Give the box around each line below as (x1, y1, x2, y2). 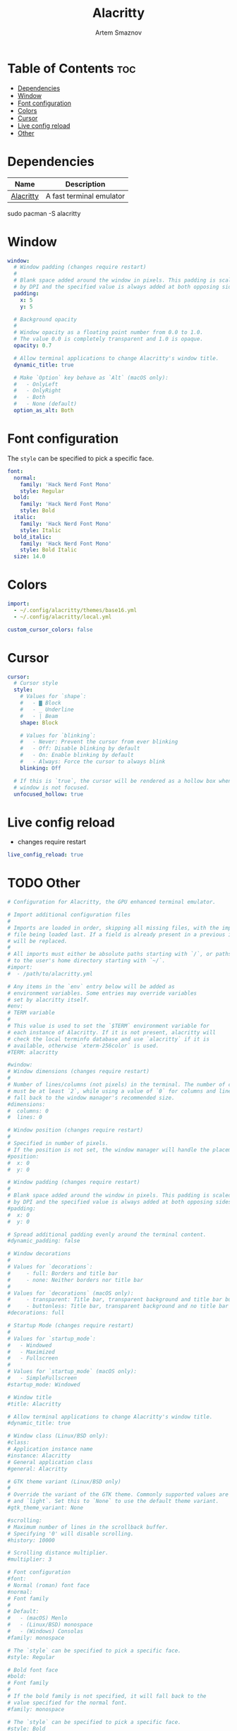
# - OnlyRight (13, 387, 61, 395)
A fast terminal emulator (45, 191, 126, 200)
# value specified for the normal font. (7, 1699, 128, 1706)
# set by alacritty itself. (7, 996, 90, 1003)
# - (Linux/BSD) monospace (7, 1622, 93, 1629)
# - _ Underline (20, 706, 74, 713)
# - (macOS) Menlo (7, 1615, 68, 1622)
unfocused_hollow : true (13, 791, 83, 798)
